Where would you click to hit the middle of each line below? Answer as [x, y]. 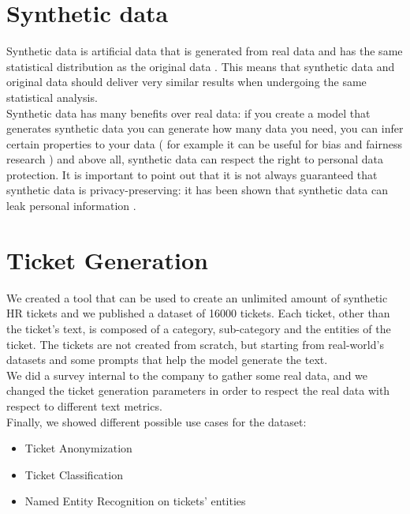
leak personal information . [71, 206]
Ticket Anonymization [78, 448]
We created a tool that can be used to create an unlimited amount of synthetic [197, 297]
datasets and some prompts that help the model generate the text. [167, 360]
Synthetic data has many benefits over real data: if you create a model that [188, 113]
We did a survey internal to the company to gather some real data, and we [187, 375]
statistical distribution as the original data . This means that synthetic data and [201, 66]
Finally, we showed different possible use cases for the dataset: [157, 421]
